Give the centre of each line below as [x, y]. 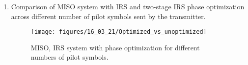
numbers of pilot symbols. [69, 57]
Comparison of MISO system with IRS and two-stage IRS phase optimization [128, 6]
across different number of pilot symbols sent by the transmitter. [108, 16]
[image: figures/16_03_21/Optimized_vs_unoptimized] [119, 32]
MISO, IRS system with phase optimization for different [115, 47]
